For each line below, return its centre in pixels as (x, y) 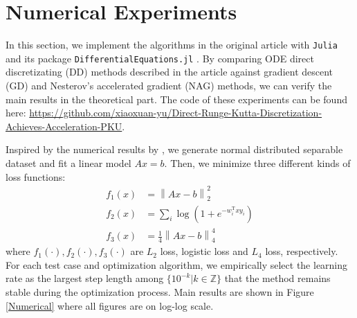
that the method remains (277, 278)
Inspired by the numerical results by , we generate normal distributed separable (174, 149)
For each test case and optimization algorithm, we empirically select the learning (177, 264)
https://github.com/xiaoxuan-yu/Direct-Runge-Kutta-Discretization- (176, 113)
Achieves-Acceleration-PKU (64, 126)
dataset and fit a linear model (68, 163)
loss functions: (36, 176)
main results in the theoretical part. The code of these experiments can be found (176, 99)
